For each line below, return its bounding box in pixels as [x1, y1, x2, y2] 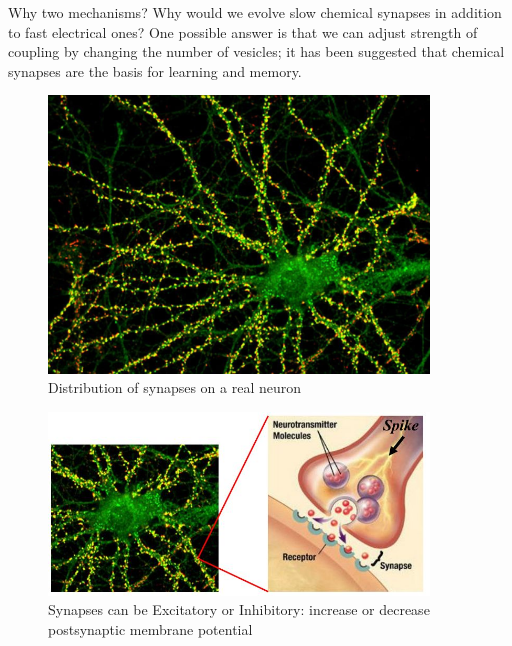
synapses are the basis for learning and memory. [8, 60, 302, 81]
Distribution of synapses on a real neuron [48, 377, 302, 398]
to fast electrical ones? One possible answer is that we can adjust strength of [8, 21, 478, 42]
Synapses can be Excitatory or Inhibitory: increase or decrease [48, 599, 430, 620]
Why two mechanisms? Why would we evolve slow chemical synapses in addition [8, 2, 502, 22]
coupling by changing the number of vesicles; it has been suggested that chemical [8, 41, 505, 62]
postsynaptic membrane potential [48, 619, 253, 640]
